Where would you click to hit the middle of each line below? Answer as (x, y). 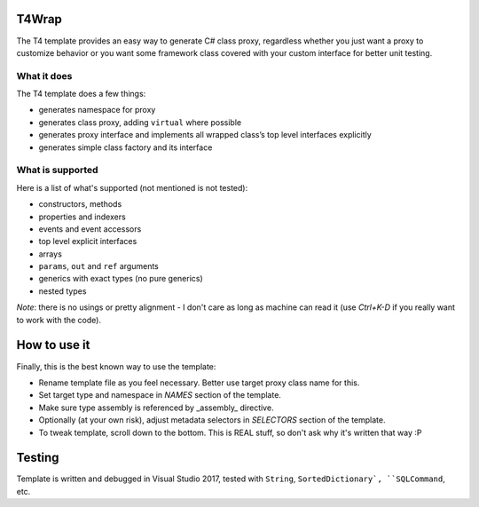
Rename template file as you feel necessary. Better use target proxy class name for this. (199, 383)
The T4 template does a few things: (81, 94)
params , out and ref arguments (98, 266)
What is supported (57, 170)
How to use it (53, 345)
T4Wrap (39, 19)
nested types (63, 291)
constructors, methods (80, 204)
